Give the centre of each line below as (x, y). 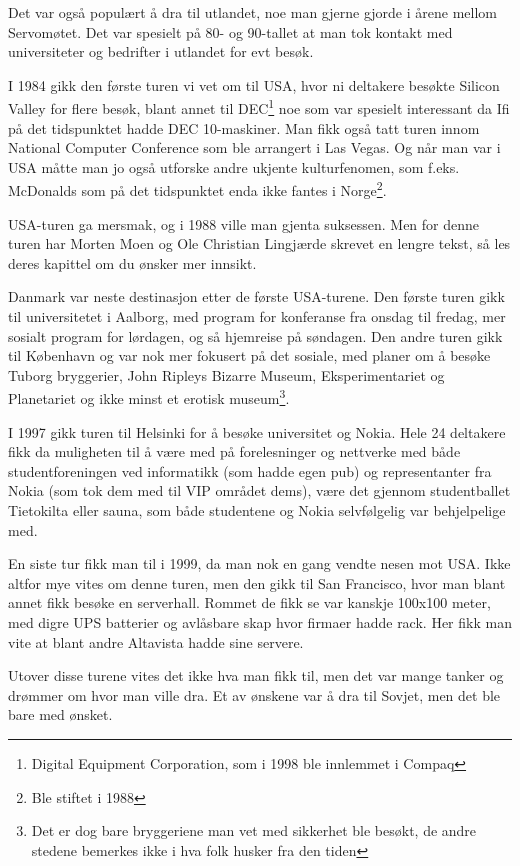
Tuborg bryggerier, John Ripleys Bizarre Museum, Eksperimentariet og (226, 374)
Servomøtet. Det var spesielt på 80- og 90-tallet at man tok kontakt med (230, 31)
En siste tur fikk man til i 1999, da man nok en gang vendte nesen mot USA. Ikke (259, 563)
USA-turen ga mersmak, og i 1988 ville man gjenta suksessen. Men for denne (244, 223)
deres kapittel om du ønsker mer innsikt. (132, 262)
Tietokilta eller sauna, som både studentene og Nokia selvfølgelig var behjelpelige (257, 510)
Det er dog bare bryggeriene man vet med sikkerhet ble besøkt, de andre (254, 830)
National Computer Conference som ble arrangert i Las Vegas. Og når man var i (254, 147)
